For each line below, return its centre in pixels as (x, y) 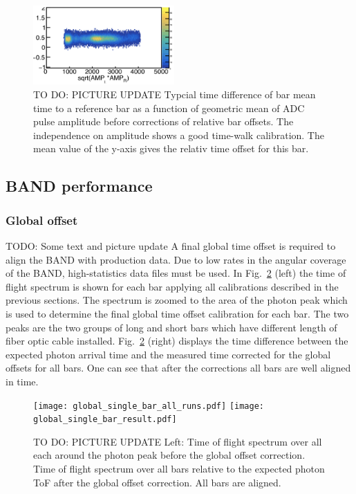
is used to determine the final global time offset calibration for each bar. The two (177, 313)
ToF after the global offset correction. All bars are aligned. (157, 482)
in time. (22, 381)
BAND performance (79, 186)
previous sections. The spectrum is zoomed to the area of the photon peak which (177, 300)
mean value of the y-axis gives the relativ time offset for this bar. (171, 148)
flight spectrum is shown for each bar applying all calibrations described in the (172, 286)
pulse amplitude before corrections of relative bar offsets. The (163, 121)
